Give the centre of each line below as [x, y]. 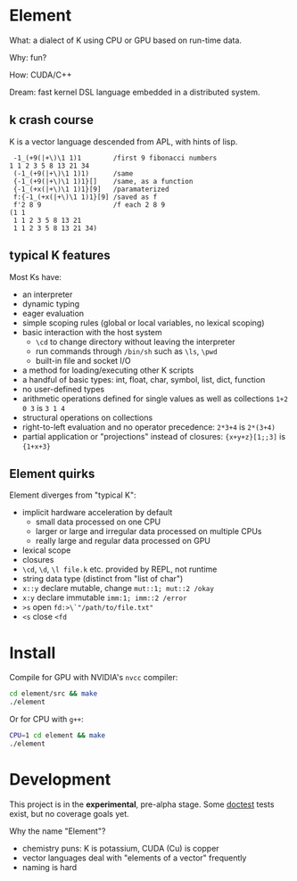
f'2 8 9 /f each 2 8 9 [89, 205]
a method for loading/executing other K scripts [108, 370]
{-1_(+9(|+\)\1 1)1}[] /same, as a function [103, 181]
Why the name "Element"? [58, 831]
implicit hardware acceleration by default [97, 513]
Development [60, 779]
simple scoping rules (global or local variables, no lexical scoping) [143, 323]
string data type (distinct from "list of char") [103, 579]
